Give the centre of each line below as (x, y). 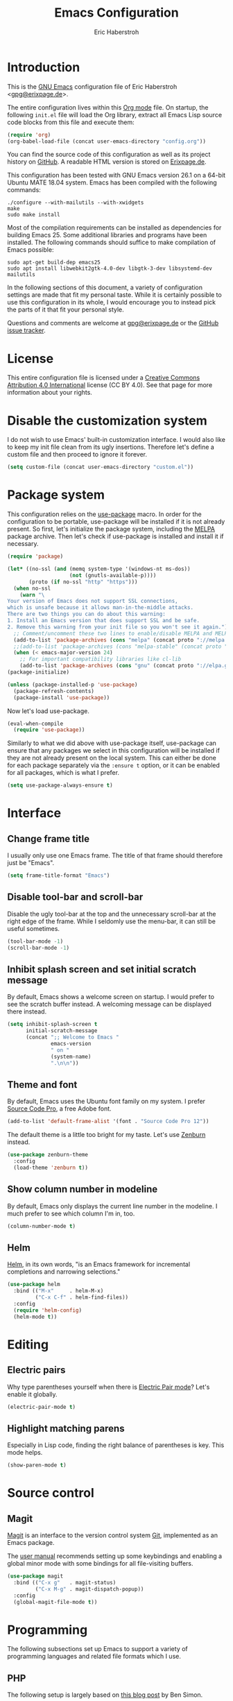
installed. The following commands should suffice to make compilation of (112, 242)
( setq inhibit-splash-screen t (52, 1025)
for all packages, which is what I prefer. (63, 773)
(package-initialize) (38, 672)
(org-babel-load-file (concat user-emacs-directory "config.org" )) (107, 141)
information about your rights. (50, 393)
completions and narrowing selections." (64, 1272)
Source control (51, 1493)
